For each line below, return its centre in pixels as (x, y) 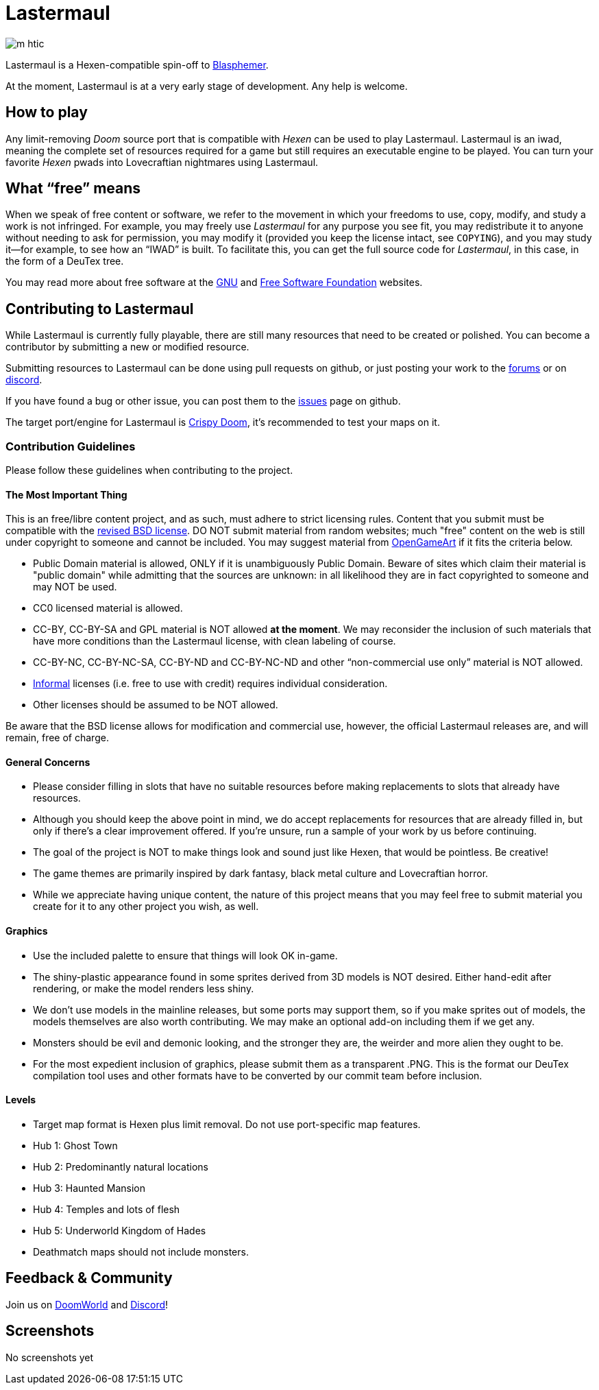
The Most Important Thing (66, 494)
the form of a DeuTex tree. (65, 261)
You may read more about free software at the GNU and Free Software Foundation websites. (214, 283)
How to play (47, 112)
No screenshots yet (50, 1357)
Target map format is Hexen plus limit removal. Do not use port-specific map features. (227, 1124)
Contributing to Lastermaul (100, 309)
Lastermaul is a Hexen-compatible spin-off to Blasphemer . (137, 64)
